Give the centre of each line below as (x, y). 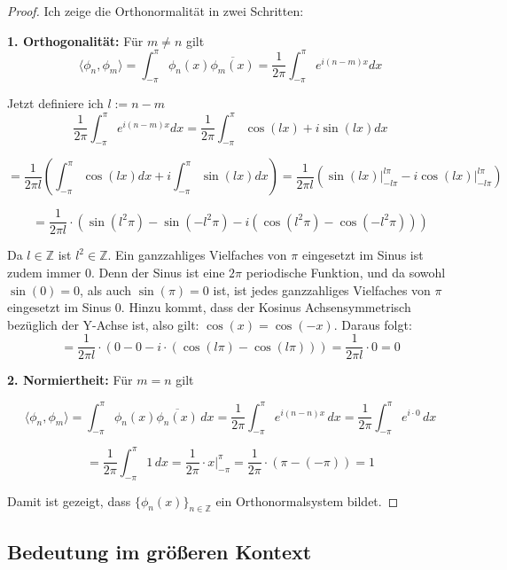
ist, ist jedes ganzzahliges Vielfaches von (322, 289)
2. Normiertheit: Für (70, 380)
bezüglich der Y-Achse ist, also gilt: (103, 324)
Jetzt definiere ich (55, 103)
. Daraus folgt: (373, 324)
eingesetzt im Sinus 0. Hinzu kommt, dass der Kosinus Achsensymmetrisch (209, 307)
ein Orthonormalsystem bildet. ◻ (307, 500)
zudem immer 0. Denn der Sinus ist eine (116, 273)
